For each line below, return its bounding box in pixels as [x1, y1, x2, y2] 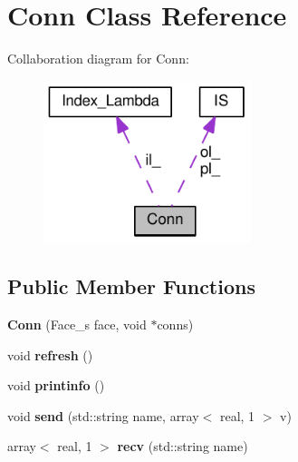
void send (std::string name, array [7, 406, 199, 425]
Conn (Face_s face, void [7, 314, 147, 333]
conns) [157, 314, 194, 333]
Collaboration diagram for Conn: [7, 49, 189, 68]
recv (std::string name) [117, 437, 248, 456]
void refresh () [7, 345, 93, 364]
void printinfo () [7, 376, 105, 395]
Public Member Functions [7, 272, 255, 300]
